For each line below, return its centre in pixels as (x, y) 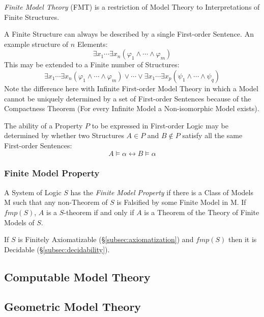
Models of (19, 222)
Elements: (92, 44)
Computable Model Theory (77, 276)
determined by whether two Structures (64, 135)
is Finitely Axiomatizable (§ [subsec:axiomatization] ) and (106, 239)
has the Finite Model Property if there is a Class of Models (162, 192)
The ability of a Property (43, 125)
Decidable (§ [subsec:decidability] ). (57, 249)
